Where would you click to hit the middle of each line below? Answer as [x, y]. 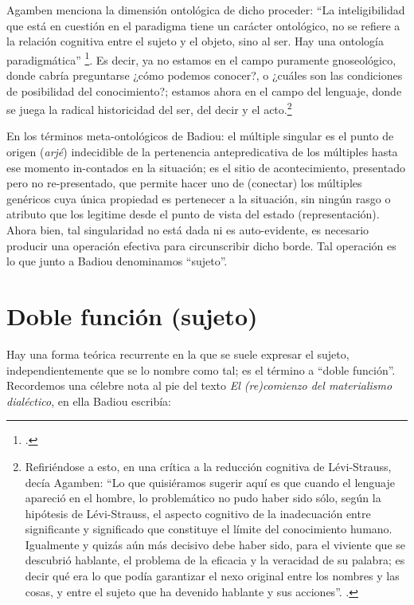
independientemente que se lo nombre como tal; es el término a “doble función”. [201, 369]
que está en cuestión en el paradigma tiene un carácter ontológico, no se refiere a [203, 25]
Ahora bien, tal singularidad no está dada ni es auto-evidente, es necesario [188, 230]
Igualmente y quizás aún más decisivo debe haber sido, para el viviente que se [215, 544]
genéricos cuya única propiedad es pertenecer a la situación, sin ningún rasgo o [199, 198]
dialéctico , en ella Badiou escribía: [89, 401]
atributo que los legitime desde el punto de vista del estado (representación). [193, 214]
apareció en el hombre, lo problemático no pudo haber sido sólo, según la [203, 498]
